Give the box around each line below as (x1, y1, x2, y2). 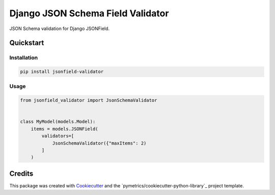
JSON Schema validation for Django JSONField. (9, 25, 110, 32)
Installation (9, 54, 38, 61)
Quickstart (9, 39, 44, 47)
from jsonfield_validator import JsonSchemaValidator (20, 97, 157, 103)
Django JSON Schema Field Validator (9, 8, 169, 19)
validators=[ (41, 133, 74, 139)
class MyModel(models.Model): (20, 119, 96, 125)
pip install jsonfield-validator (20, 69, 104, 75)
